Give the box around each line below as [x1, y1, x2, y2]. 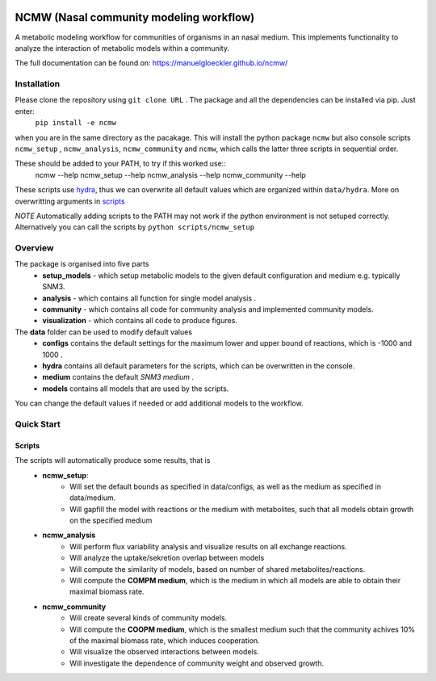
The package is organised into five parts [15, 259, 149, 269]
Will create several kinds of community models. [69, 613, 228, 623]
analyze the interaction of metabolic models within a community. [15, 43, 230, 53]
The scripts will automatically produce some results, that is [15, 456, 211, 465]
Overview [15, 242, 54, 254]
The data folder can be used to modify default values [15, 327, 193, 337]
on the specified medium [69, 515, 153, 525]
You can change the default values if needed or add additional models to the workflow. [15, 398, 304, 408]
